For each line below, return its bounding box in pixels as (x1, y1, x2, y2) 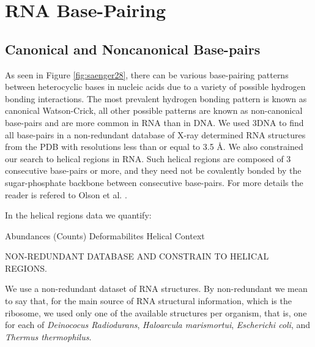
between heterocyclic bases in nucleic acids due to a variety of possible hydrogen (5, 80, 306, 93)
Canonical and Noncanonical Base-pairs (5, 39, 261, 58)
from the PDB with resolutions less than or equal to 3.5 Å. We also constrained (5, 140, 303, 153)
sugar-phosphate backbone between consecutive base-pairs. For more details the (5, 176, 303, 188)
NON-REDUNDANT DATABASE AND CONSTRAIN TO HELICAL (5, 250, 269, 263)
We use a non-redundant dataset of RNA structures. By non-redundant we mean (5, 282, 308, 295)
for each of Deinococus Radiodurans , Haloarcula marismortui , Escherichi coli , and (5, 318, 311, 331)
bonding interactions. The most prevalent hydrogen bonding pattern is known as (5, 92, 307, 105)
